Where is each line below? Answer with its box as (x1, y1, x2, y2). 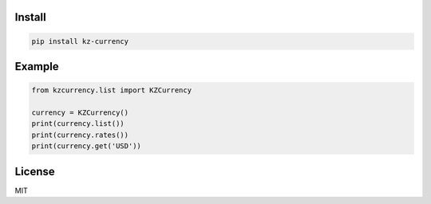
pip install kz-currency (31, 37, 129, 45)
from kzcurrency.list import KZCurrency (31, 86, 192, 95)
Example (14, 60, 59, 73)
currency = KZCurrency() (31, 108, 129, 117)
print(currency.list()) (31, 120, 125, 128)
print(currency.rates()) (31, 130, 129, 139)
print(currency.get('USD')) (31, 142, 141, 151)
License (14, 164, 55, 178)
